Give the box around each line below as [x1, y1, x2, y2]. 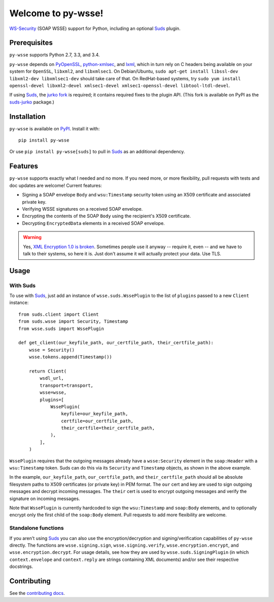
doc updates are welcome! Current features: [9, 182, 102, 188]
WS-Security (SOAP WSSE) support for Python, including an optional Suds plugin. [9, 25, 181, 31]
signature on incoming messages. [9, 495, 80, 501]
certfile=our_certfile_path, [61, 418, 134, 424]
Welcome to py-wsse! [9, 8, 104, 19]
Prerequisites [9, 39, 53, 47]
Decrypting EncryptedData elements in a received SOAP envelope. [22, 220, 165, 226]
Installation [9, 112, 46, 121]
